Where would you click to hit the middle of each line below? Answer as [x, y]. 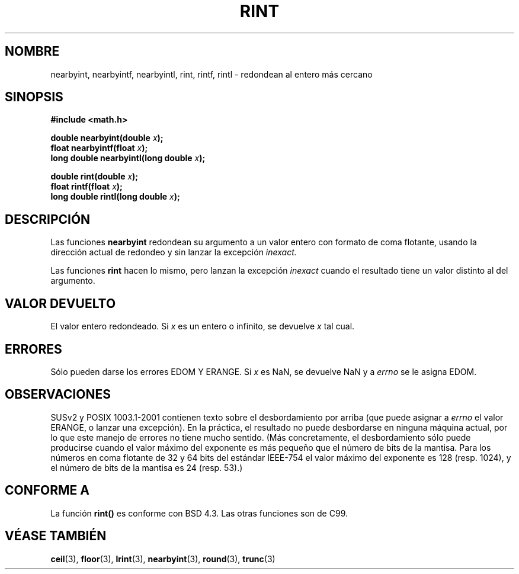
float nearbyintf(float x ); [99, 148]
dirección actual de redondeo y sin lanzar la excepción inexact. [174, 252]
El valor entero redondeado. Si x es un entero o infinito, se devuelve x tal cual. [203, 326]
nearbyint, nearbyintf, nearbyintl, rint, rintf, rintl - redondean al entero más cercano [212, 74]
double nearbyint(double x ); [107, 138]
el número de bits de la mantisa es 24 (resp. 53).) [147, 467]
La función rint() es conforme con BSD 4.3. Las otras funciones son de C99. [199, 513]
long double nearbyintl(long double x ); [128, 158]
